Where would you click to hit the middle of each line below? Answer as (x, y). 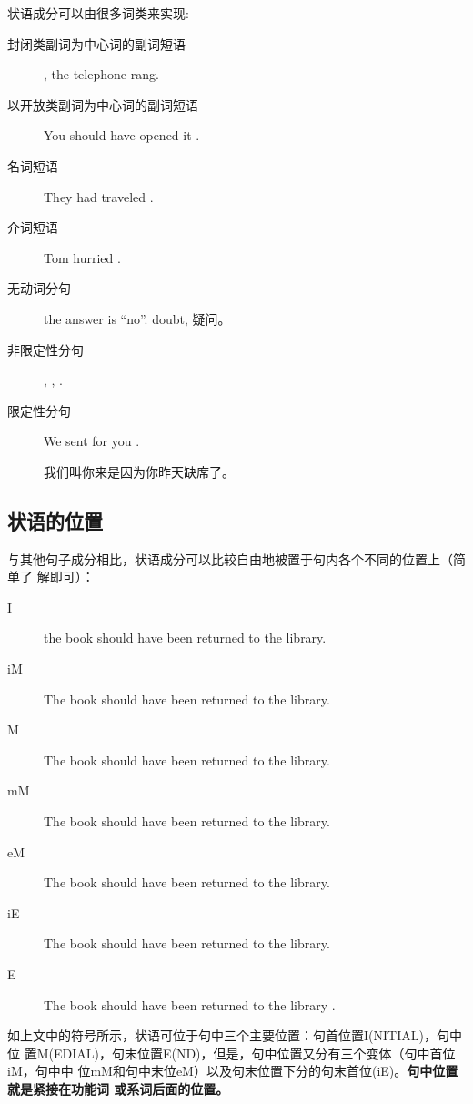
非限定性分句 (45, 349)
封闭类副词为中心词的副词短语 (96, 43)
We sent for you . (92, 441)
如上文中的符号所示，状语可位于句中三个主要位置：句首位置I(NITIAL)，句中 (235, 1035)
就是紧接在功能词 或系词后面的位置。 (118, 1088)
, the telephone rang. (101, 74)
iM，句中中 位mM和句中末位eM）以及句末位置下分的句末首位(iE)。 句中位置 (233, 1071)
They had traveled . (99, 196)
